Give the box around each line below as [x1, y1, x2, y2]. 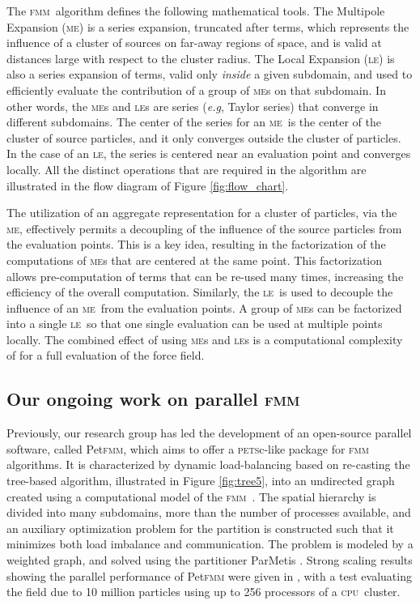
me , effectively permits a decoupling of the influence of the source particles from [6, 219, 402, 236]
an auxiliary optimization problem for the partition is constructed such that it [6, 519, 394, 536]
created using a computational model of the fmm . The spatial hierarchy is [6, 488, 376, 505]
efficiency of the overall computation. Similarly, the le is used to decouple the [6, 283, 393, 300]
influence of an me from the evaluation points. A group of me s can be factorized [6, 299, 402, 316]
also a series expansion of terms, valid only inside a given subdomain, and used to [6, 66, 413, 83]
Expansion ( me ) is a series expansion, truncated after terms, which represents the [6, 18, 409, 35]
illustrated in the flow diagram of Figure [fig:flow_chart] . [6, 177, 289, 194]
